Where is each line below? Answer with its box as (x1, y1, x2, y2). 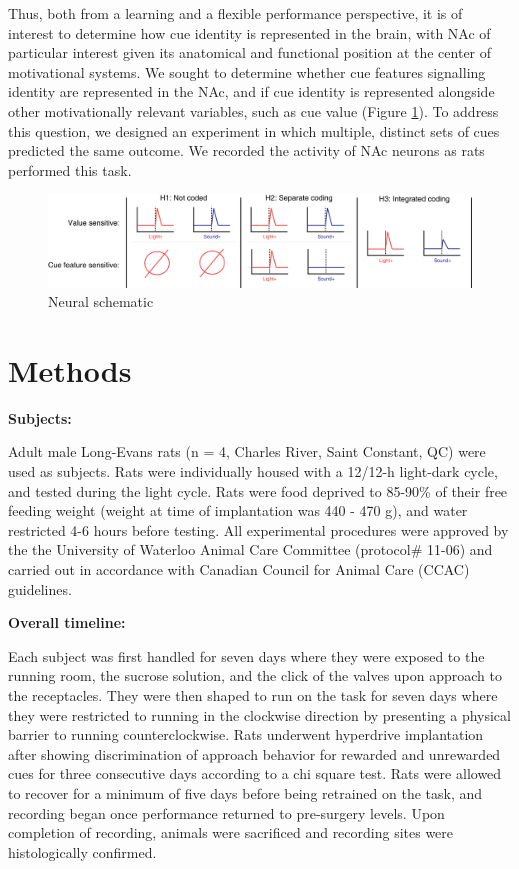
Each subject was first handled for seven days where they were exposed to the (8, 645, 485, 666)
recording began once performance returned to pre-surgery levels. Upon (8, 802, 445, 823)
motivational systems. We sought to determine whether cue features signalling (8, 61, 486, 82)
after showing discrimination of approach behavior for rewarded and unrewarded (8, 743, 501, 764)
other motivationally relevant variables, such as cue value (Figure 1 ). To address (8, 100, 499, 121)
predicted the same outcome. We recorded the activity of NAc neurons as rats (8, 140, 485, 161)
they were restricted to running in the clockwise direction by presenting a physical (8, 704, 511, 725)
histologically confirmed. (8, 841, 157, 862)
